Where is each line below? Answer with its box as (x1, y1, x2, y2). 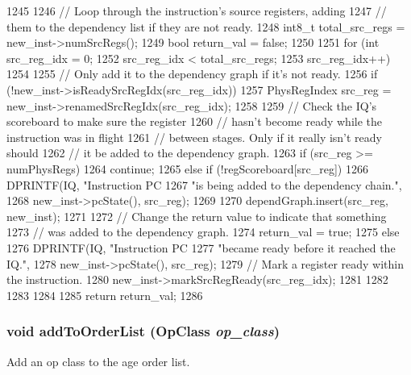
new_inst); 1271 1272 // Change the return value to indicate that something (6, 207, 387, 224)
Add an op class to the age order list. (6, 352, 190, 369)
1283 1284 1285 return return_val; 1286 (6, 286, 203, 303)
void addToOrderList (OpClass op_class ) (6, 321, 280, 341)
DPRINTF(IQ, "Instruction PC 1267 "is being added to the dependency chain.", (6, 176, 402, 193)
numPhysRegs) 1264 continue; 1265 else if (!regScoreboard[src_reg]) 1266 (6, 160, 368, 177)
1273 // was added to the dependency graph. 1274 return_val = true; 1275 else (6, 223, 400, 240)
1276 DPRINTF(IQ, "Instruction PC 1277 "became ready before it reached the (6, 239, 396, 256)
